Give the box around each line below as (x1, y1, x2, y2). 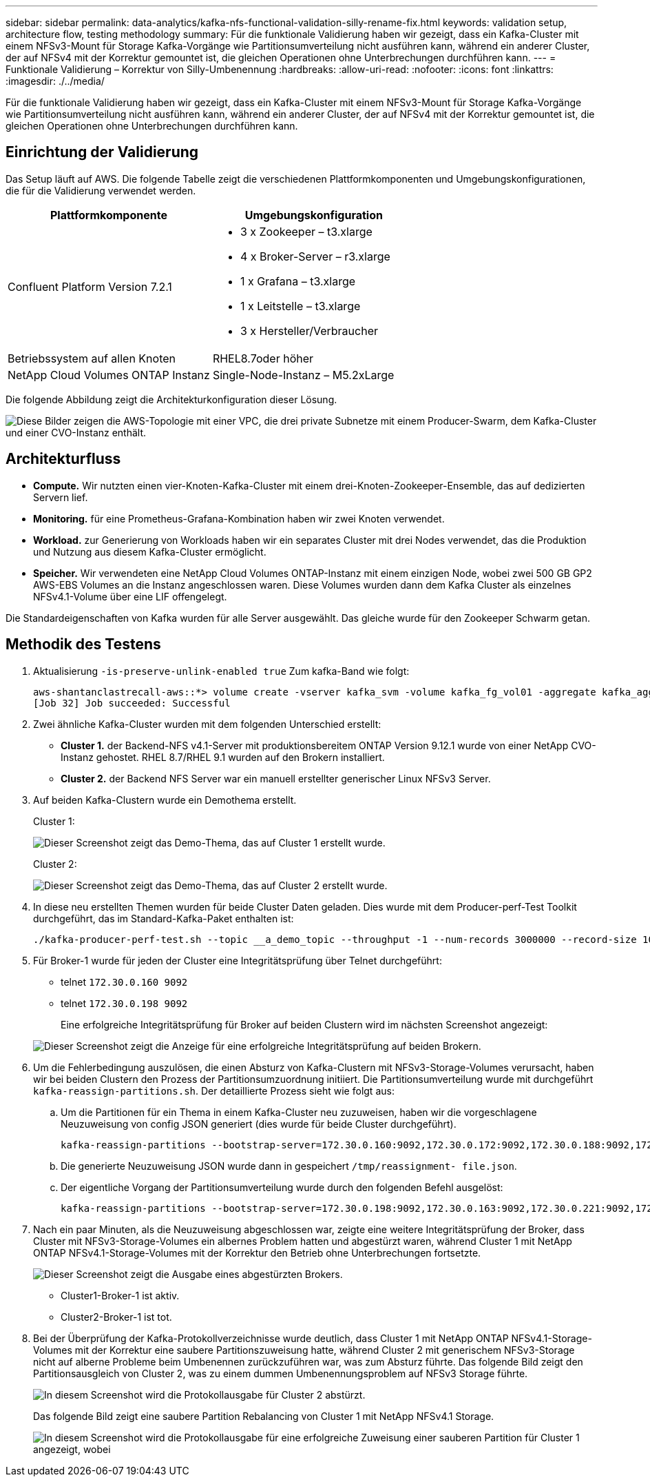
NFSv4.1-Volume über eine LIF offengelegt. (33, 590, 227, 602)
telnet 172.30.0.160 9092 (61, 975, 188, 988)
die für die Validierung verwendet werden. (6, 184, 196, 196)
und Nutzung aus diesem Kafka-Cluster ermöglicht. (33, 545, 266, 558)
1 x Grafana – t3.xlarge (240, 274, 356, 288)
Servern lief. (33, 491, 88, 503)
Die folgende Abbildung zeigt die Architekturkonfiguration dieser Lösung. (6, 393, 337, 405)
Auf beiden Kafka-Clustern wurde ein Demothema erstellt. (33, 793, 297, 806)
